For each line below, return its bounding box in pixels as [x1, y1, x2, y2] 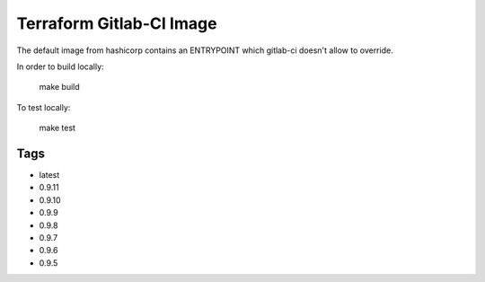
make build [39, 82, 80, 93]
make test [39, 122, 76, 134]
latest [39, 170, 60, 181]
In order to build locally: [16, 61, 104, 72]
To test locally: [16, 101, 71, 112]
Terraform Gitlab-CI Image [16, 13, 217, 33]
